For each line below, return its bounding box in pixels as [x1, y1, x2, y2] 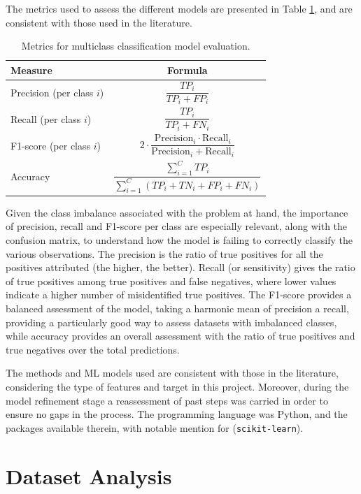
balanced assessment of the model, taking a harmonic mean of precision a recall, [6, 301, 349, 316]
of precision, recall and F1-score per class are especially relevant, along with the [6, 219, 348, 233]
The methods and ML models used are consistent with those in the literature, [6, 365, 339, 380]
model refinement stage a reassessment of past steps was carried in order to [6, 393, 328, 407]
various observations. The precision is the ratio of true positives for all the [6, 246, 323, 261]
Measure [10, 62, 52, 77]
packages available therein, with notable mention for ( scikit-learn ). [6, 420, 304, 435]
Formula [167, 62, 208, 77]
